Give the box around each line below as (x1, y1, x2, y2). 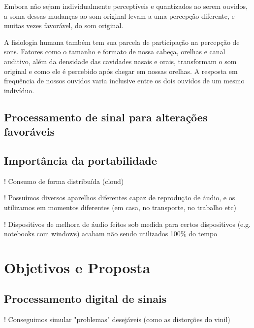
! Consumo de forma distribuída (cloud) (4, 176, 124, 186)
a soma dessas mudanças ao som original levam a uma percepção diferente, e (4, 10, 235, 21)
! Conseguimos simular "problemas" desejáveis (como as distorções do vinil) (4, 314, 230, 325)
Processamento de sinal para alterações (4, 109, 208, 124)
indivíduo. (4, 85, 34, 95)
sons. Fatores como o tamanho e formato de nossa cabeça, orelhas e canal (4, 46, 225, 57)
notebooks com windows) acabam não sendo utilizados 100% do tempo (4, 228, 218, 239)
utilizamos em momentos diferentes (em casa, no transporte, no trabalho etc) (4, 202, 236, 212)
